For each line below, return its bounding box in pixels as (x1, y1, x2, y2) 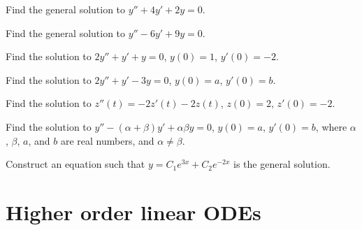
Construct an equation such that (6, 157, 145, 171)
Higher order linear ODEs (6, 197, 261, 226)
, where (315, 119, 347, 134)
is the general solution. (233, 157, 331, 171)
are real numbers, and (60, 133, 154, 148)
